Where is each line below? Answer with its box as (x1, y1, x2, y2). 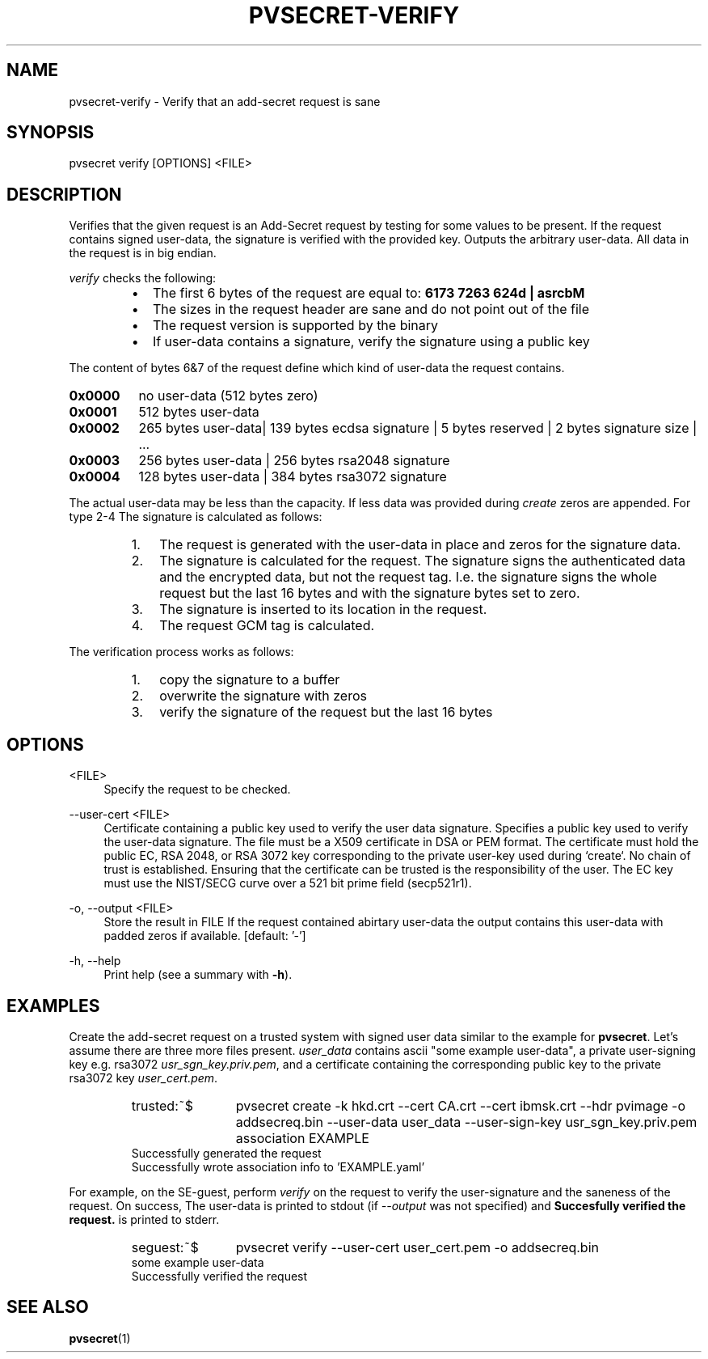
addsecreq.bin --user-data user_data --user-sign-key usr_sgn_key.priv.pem (235, 1113, 697, 1130)
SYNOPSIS (6, 122, 95, 143)
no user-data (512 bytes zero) (138, 387, 318, 404)
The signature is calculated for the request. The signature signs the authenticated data (159, 552, 685, 569)
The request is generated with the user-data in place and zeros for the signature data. (159, 536, 681, 553)
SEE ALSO (6, 1297, 89, 1318)
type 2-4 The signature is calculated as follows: (69, 510, 322, 524)
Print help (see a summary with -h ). (103, 967, 293, 982)
